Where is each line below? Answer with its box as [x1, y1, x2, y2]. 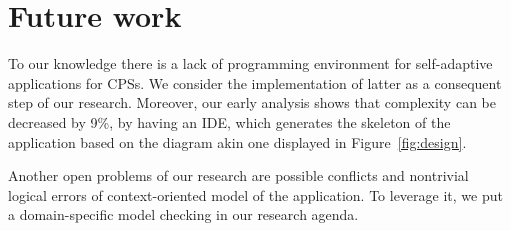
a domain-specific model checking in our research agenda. [8, 204, 359, 225]
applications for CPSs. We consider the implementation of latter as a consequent [8, 72, 502, 93]
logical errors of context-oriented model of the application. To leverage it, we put [8, 184, 503, 205]
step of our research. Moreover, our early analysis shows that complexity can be [8, 92, 496, 113]
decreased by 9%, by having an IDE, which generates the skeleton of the [8, 111, 451, 132]
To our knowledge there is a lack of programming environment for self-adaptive [8, 53, 493, 74]
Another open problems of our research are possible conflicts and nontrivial [8, 165, 469, 186]
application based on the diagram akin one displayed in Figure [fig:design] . [8, 131, 467, 152]
